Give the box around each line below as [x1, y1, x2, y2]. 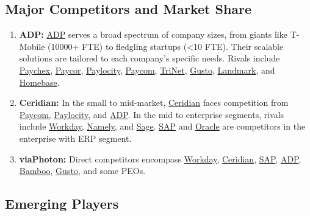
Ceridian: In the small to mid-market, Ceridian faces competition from [19, 96, 289, 109]
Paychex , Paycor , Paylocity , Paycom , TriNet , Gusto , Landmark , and [19, 63, 275, 76]
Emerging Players [5, 194, 119, 213]
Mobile [19, 40, 45, 52]
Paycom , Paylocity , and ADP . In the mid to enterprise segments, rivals [19, 108, 284, 120]
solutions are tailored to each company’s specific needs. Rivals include [19, 52, 280, 64]
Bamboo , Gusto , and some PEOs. [19, 164, 146, 177]
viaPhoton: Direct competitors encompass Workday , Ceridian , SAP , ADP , [19, 152, 301, 165]
